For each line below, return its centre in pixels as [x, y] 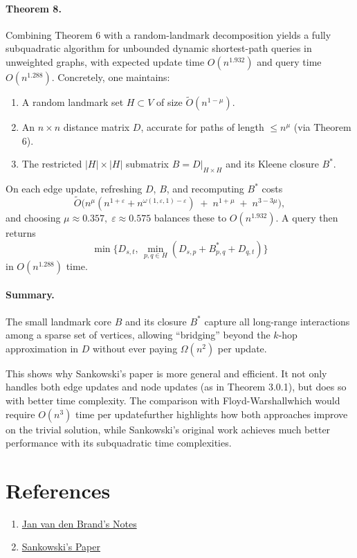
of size [169, 102]
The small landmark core [58, 321]
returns [21, 233]
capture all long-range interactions [277, 321]
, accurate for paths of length [202, 127]
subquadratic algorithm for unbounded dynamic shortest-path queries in [159, 48]
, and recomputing [205, 189]
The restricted [52, 164]
